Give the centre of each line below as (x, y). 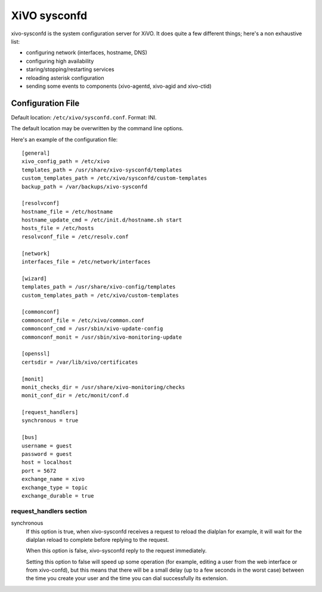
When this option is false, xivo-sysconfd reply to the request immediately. (116, 551)
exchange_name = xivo (53, 479)
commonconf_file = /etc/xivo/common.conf (83, 320)
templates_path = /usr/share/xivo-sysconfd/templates (102, 170)
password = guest (47, 454)
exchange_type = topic (55, 487)
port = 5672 (39, 471)
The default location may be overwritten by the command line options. (97, 128)
